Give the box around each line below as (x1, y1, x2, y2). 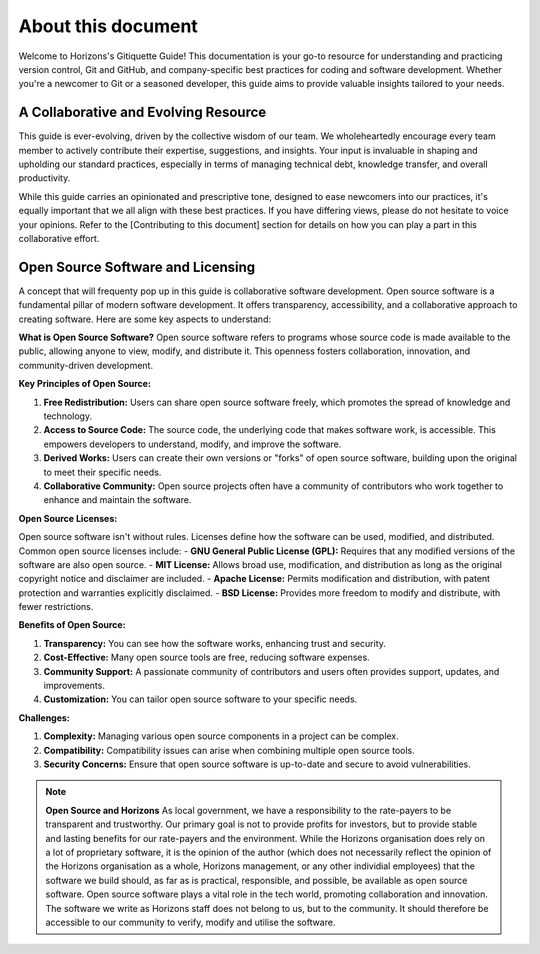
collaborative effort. (18, 232, 100, 244)
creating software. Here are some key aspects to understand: (18, 313, 272, 325)
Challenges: (18, 711, 70, 724)
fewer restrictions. (18, 601, 94, 613)
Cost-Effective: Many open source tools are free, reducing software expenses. (43, 651, 370, 664)
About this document (18, 15, 199, 37)
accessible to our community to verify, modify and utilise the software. (45, 916, 336, 928)
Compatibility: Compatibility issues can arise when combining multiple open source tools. (43, 744, 415, 756)
